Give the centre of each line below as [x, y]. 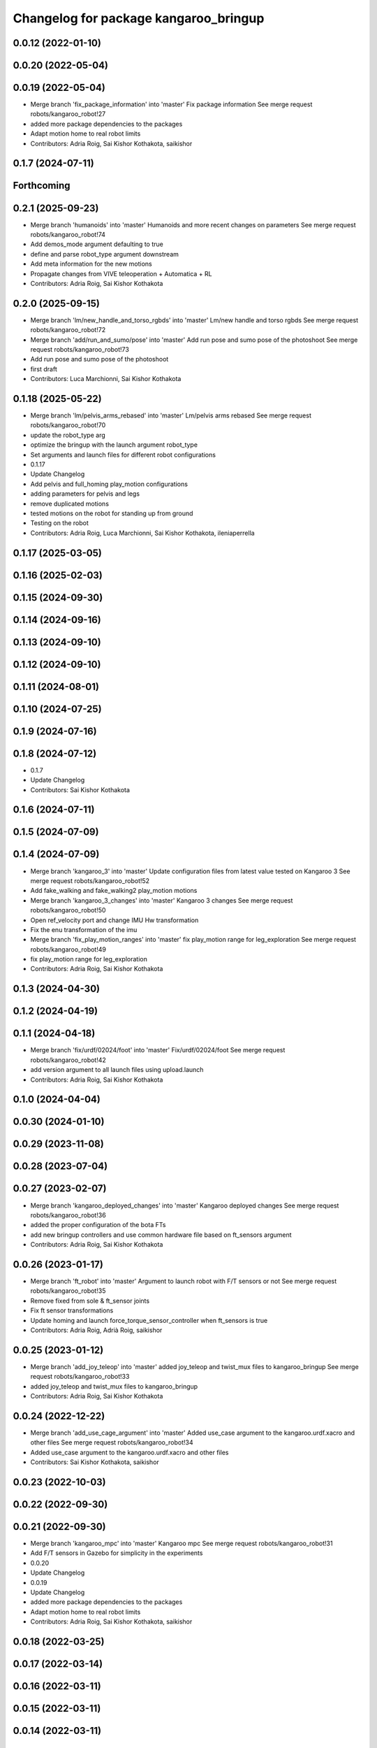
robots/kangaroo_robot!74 [68, 234]
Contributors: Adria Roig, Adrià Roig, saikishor [96, 1330]
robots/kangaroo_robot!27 [68, 114]
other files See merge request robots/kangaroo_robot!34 [112, 1442]
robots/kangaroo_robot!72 [68, 330]
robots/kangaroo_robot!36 [68, 1215]
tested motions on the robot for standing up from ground [112, 513]
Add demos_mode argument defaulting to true [97, 244]
